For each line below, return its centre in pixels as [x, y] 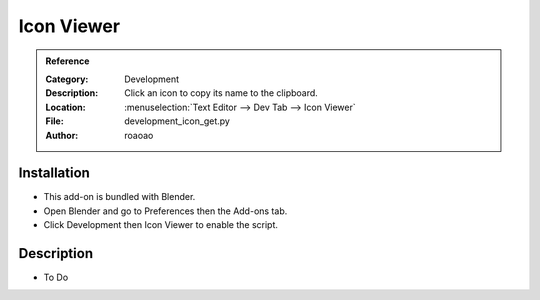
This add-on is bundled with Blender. [119, 197]
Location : [65, 107]
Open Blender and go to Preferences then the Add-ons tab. [165, 211]
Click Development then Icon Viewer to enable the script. [161, 225]
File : [54, 121]
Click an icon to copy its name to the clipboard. [221, 93]
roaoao [139, 135]
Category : [67, 79]
